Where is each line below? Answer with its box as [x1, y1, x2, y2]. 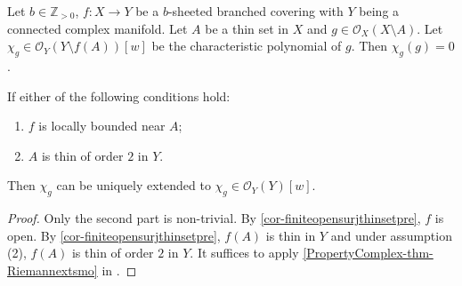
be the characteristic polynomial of [151, 36, 342, 55]
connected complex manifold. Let [7, 19, 188, 37]
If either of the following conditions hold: [7, 86, 231, 105]
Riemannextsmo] [7, 260, 98, 279]
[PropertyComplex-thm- [303, 243, 434, 262]
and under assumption [330, 226, 452, 244]
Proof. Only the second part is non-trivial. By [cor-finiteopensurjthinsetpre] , [7, 209, 421, 227]
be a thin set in [205, 19, 289, 37]
